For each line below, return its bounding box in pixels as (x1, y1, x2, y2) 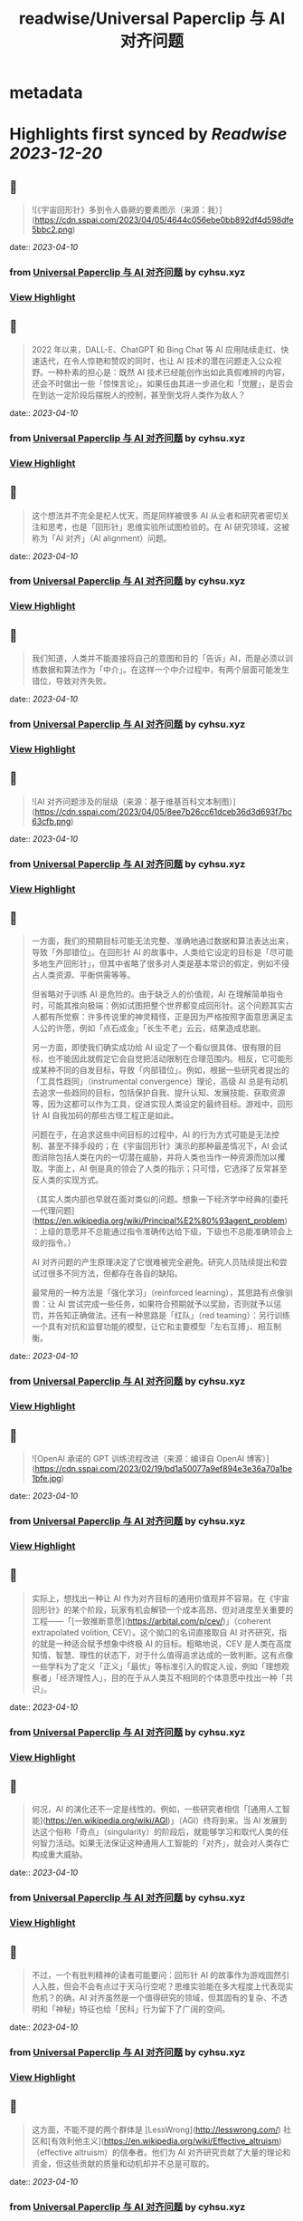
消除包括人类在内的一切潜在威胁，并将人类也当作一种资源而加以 (39, 1152, 278, 1163)
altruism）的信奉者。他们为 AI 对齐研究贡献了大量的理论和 (74, 2147, 291, 2158)
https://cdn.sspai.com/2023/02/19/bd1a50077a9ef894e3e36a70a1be (34, 1463, 292, 1474)
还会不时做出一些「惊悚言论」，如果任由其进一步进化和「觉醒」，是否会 (31, 378, 294, 389)
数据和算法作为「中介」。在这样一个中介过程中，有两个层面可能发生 (39, 664, 289, 675)
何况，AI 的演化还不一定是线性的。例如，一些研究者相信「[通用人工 (31, 1804, 283, 1815)
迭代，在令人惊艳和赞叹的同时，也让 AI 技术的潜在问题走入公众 (39, 355, 274, 366)
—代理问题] (31, 1205, 75, 1216)
